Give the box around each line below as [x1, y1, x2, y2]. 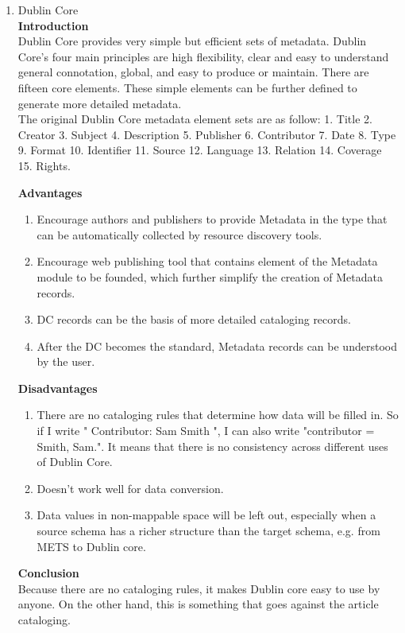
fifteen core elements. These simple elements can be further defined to [17, 79, 357, 95]
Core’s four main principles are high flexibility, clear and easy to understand [17, 48, 389, 64]
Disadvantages [17, 379, 98, 396]
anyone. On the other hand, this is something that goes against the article [17, 596, 379, 612]
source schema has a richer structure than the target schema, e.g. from [37, 522, 380, 539]
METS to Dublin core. [37, 538, 146, 554]
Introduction [17, 17, 89, 33]
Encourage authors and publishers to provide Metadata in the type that [37, 211, 388, 227]
